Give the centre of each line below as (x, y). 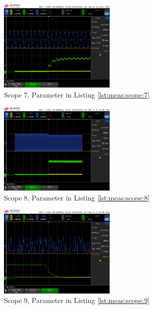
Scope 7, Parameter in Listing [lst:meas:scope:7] (77, 95)
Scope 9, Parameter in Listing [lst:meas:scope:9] (77, 300)
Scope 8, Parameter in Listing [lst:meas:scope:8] (77, 197)
